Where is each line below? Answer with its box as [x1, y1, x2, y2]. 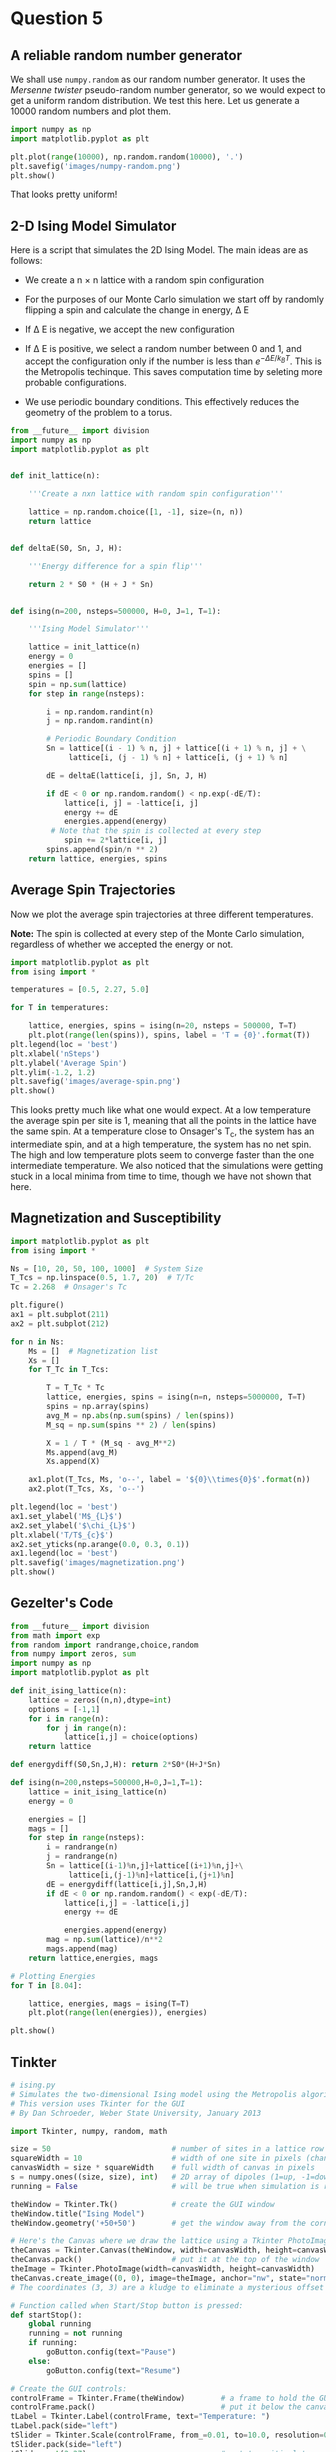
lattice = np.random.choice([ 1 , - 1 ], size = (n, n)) [28, 507, 244, 517]
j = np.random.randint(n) [46, 716, 155, 726]
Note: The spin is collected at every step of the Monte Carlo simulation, [10, 927, 305, 939]
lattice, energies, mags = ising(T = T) [28, 1998, 190, 2009]
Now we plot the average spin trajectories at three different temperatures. [10, 908, 314, 920]
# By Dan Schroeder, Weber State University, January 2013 [10, 2108, 262, 2118]
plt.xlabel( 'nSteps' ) [10, 1048, 101, 1059]
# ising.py [10, 2080, 56, 2091]
